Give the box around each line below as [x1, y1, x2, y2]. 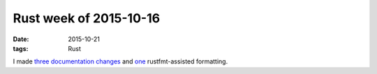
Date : [13, 35, 29, 43]
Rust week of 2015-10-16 [13, 10, 161, 26]
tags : [13, 44, 29, 52]
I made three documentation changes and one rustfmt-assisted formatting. [13, 57, 228, 66]
